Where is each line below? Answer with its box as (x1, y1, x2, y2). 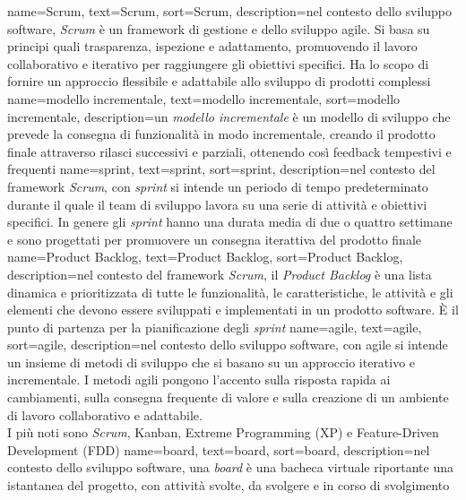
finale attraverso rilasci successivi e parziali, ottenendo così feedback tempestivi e (7, 142, 452, 160)
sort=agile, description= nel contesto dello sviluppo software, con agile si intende (7, 335, 448, 354)
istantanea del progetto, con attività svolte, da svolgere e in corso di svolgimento (7, 476, 450, 495)
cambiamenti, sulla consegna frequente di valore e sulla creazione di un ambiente (7, 388, 449, 407)
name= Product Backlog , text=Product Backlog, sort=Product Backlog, (7, 247, 403, 266)
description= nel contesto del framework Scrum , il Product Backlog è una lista (7, 264, 432, 283)
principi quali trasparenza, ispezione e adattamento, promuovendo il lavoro (7, 37, 418, 56)
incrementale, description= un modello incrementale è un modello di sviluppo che (7, 107, 451, 125)
